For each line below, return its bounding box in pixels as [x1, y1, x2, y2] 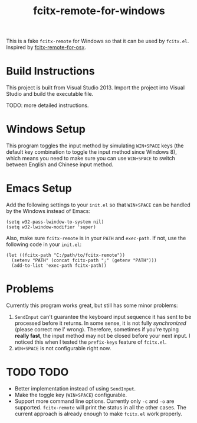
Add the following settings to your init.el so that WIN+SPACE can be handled [6, 201, 191, 208]
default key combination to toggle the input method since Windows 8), [6, 148, 177, 156]
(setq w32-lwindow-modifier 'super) [6, 224, 96, 230]
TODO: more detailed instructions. [6, 102, 89, 109]
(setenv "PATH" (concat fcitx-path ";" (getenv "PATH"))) [11, 257, 157, 263]
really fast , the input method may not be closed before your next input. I [14, 332, 191, 339]
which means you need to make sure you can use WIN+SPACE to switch [6, 155, 176, 162]
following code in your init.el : [6, 241, 82, 248]
